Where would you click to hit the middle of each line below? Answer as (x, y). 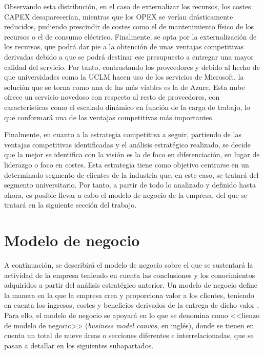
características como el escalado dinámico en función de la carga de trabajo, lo (127, 107)
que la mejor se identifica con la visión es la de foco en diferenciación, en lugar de (132, 154)
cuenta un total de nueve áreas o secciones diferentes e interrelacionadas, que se (129, 335)
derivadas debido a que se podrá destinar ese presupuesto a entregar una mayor (129, 56)
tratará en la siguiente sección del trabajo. (70, 205)
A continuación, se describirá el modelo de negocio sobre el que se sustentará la (129, 265)
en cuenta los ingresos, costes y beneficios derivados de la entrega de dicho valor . (132, 305)
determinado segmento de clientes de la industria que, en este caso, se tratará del (131, 174)
